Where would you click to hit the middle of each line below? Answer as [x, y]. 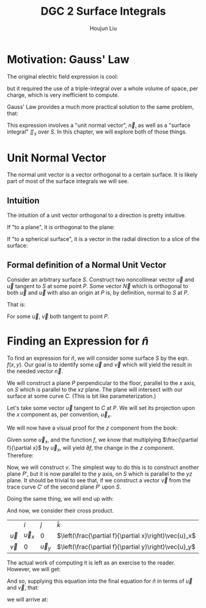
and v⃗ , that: [23, 587]
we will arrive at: [28, 599]
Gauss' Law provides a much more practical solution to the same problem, [101, 107]
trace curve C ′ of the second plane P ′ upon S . [64, 487]
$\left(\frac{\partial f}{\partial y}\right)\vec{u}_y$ [126, 547]
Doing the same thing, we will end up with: [60, 499]
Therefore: [20, 455]
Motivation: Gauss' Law [68, 59]
